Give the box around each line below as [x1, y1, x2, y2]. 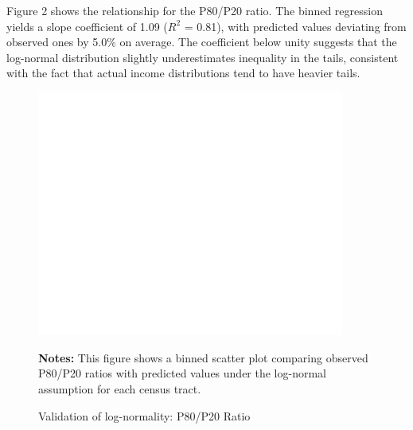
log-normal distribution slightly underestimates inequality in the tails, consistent [6, 49, 399, 65]
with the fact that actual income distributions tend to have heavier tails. [6, 64, 360, 81]
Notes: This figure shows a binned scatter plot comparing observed [38, 349, 368, 365]
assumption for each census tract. [38, 380, 201, 397]
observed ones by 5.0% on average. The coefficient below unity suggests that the [6, 33, 397, 50]
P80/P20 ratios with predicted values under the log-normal [38, 365, 326, 381]
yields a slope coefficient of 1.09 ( [6, 18, 168, 34]
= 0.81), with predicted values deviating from [184, 18, 407, 34]
